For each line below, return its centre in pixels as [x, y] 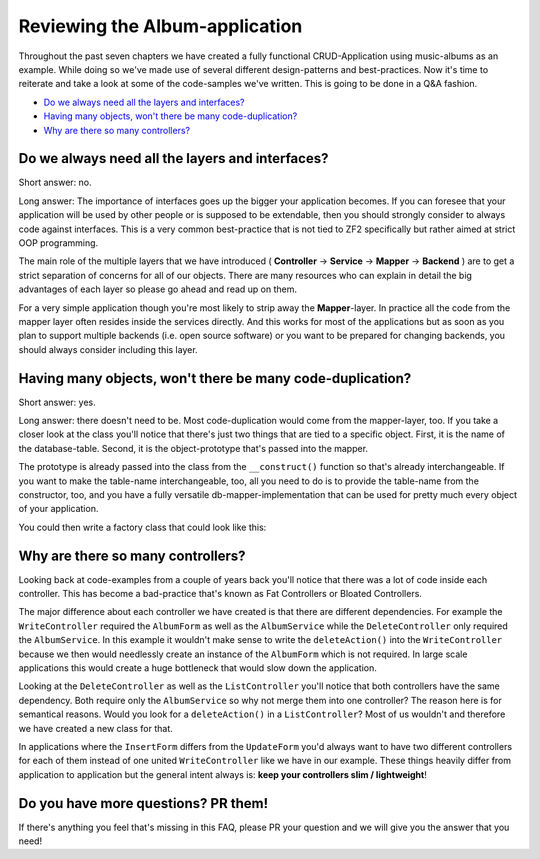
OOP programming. [58, 242]
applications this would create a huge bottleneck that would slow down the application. [197, 667]
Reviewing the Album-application [160, 26]
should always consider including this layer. [108, 349]
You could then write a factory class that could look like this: [142, 527]
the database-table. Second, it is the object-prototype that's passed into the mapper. [193, 448]
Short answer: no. [55, 182]
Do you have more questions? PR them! [143, 803]
